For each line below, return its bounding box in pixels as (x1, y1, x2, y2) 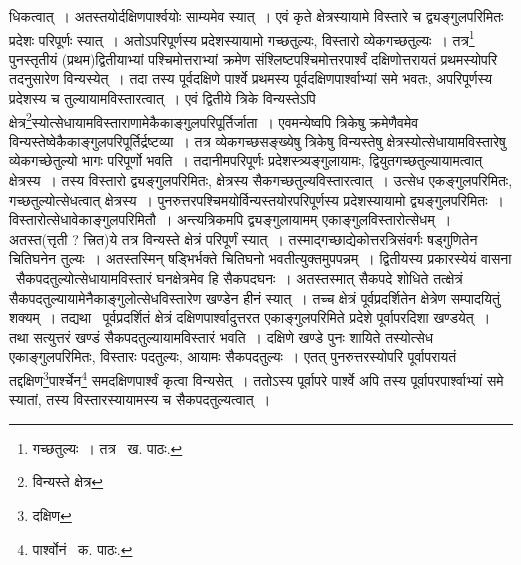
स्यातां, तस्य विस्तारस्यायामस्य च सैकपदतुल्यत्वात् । (9, 389, 271, 410)
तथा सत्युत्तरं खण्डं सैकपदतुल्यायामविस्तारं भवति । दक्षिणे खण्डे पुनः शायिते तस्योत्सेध (9, 326, 434, 347)
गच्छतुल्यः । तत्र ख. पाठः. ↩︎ (32, 437, 183, 458)
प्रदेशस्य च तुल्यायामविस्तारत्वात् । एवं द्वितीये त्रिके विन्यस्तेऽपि (9, 88, 316, 109)
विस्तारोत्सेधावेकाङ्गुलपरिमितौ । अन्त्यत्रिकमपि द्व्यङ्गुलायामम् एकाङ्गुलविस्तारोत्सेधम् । (9, 209, 452, 230)
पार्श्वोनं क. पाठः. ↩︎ (32, 538, 133, 559)
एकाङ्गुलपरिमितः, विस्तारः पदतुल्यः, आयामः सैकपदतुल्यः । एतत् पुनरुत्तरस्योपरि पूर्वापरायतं (9, 346, 457, 367)
